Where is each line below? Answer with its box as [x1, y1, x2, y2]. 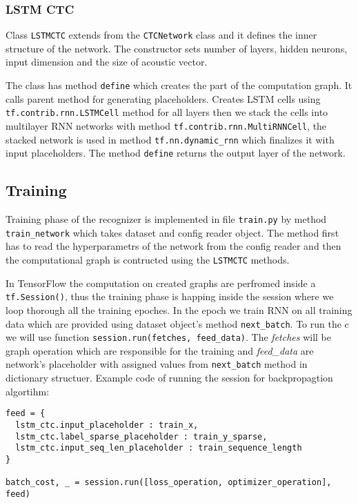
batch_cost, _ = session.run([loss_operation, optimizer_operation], [6, 477, 332, 488]
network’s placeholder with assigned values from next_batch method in [6, 357, 308, 371]
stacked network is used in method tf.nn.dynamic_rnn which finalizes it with [6, 132, 335, 146]
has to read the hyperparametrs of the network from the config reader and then [6, 239, 341, 253]
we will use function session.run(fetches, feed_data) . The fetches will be [6, 330, 331, 344]
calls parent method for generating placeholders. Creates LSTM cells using [6, 91, 321, 106]
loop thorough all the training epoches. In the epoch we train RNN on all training [6, 302, 352, 317]
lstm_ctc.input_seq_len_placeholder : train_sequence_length [15, 443, 302, 453]
